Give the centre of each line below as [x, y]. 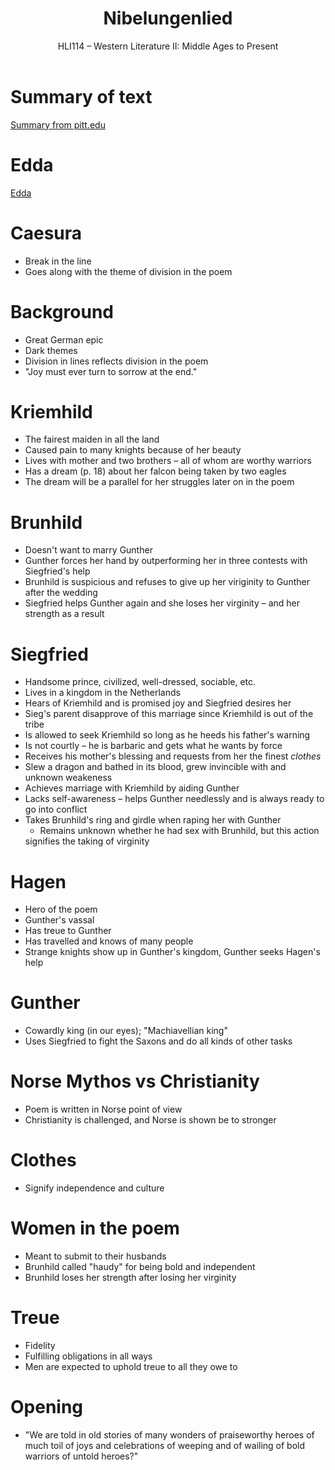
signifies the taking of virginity [87, 841]
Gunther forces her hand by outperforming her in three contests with [166, 561]
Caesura [46, 233]
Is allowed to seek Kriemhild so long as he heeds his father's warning [167, 735]
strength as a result [64, 614]
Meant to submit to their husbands [95, 1256]
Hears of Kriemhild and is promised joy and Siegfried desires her [158, 703]
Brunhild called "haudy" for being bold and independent [140, 1266]
